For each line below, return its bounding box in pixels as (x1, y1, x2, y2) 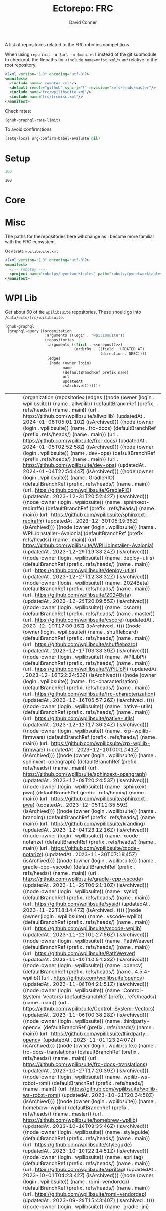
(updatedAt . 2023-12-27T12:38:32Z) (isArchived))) (23, 573, 149, 580)
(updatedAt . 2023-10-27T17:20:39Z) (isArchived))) (23, 1067, 149, 1074)
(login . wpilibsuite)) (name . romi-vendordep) (23, 1178, 130, 1185)
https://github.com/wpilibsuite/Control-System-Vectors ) (23, 1005, 155, 1012)
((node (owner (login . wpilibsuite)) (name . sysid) (23, 888, 138, 895)
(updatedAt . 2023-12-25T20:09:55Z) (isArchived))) (23, 598, 149, 605)
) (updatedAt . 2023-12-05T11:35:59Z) (32, 801, 128, 808)
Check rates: (5, 108, 31, 114)
